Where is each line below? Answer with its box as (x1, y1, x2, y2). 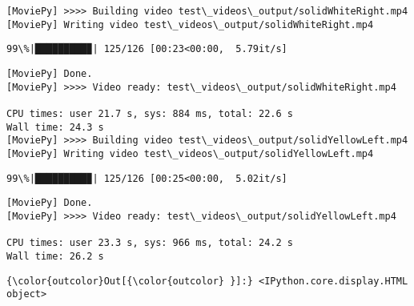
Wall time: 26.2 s (6, 250, 104, 262)
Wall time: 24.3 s (6, 121, 104, 133)
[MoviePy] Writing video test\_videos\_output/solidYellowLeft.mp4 (6, 147, 374, 159)
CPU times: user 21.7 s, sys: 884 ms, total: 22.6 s (6, 107, 293, 119)
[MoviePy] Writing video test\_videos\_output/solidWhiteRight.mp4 (6, 18, 374, 30)
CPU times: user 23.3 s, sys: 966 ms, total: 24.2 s (6, 237, 293, 249)
